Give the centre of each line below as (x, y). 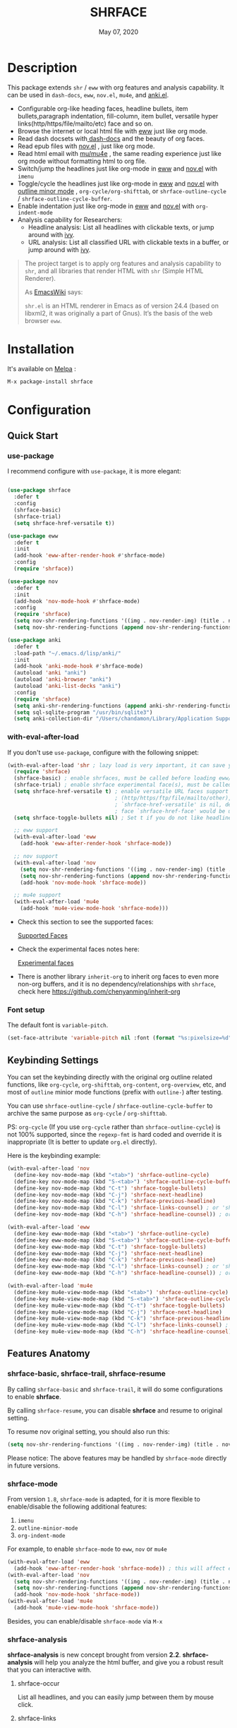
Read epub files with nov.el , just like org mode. (86, 146)
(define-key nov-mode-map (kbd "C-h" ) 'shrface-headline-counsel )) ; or (123, 1214)
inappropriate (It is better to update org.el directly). (82, 1142)
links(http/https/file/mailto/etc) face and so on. (85, 123)
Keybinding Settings (53, 1060)
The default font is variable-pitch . (58, 1025)
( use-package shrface (39, 490)
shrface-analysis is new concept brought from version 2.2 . (94, 1655)
